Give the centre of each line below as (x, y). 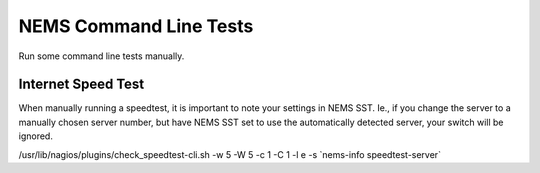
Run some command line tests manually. (101, 56)
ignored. (36, 136)
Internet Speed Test (81, 84)
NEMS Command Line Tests (136, 26)
